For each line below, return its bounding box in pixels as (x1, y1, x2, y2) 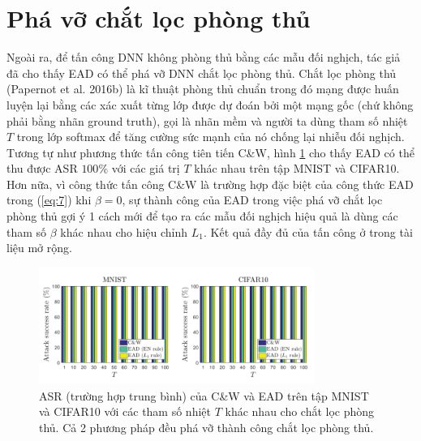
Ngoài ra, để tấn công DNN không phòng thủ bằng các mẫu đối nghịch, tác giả (6, 49, 401, 66)
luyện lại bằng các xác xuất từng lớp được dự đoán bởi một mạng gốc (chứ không (6, 96, 414, 113)
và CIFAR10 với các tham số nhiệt (39, 403, 211, 420)
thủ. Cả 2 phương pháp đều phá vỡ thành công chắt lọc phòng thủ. (39, 418, 374, 435)
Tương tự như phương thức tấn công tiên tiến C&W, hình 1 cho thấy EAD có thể (6, 143, 415, 161)
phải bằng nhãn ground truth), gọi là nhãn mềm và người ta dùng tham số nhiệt (6, 112, 408, 129)
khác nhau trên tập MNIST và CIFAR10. (194, 160, 400, 177)
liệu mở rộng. (6, 239, 72, 256)
